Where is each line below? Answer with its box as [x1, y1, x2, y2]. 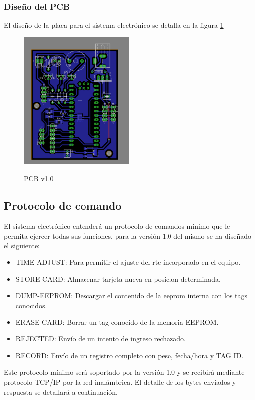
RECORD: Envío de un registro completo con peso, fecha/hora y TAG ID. [15, 350, 244, 360]
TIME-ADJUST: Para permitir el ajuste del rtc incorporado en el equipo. [15, 257, 241, 267]
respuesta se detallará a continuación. [4, 386, 118, 397]
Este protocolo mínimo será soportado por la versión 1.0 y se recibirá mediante [4, 367, 245, 377]
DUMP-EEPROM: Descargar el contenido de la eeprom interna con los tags [15, 290, 248, 301]
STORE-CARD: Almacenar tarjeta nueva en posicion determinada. [15, 273, 221, 284]
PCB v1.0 [24, 173, 54, 183]
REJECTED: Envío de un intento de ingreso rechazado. [15, 333, 186, 344]
